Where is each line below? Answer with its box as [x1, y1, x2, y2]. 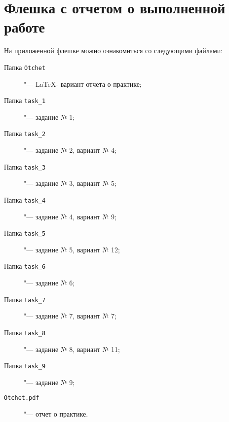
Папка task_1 [4, 95, 46, 105]
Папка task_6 [4, 261, 46, 271]
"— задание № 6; [24, 278, 75, 288]
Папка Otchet [4, 62, 46, 72]
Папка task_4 [4, 194, 46, 205]
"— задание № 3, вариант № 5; [24, 178, 116, 188]
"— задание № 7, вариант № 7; [24, 311, 116, 321]
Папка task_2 [4, 128, 46, 139]
